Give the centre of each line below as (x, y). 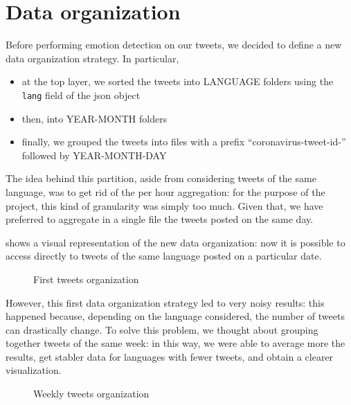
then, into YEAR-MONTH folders (94, 118)
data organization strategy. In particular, (92, 58)
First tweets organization (86, 279)
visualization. (34, 370)
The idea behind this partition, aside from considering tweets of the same (161, 178)
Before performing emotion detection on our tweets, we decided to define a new (174, 45)
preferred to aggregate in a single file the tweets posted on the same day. (160, 219)
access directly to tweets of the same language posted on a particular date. (164, 256)
